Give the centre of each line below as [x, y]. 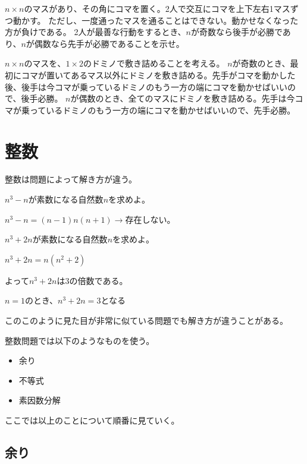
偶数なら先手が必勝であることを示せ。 [109, 43]
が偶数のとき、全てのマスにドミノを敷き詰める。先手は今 [183, 98]
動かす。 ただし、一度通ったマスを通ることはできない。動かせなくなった [156, 20]
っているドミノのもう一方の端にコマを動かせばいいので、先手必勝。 [162, 110]
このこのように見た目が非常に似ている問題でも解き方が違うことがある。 [146, 321]
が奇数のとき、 [261, 63]
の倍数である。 [98, 280]
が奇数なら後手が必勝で [236, 32]
